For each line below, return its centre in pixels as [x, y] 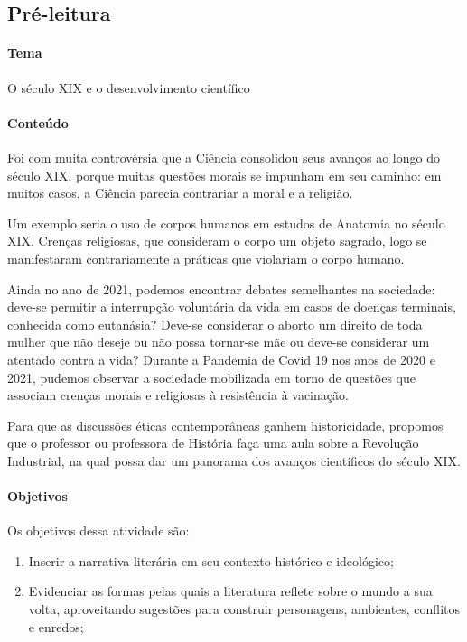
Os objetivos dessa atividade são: [98, 530]
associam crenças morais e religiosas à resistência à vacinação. [178, 395]
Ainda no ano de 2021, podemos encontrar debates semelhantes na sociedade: [221, 288]
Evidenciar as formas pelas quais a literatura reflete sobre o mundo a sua [230, 591]
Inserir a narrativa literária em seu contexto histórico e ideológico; [211, 560]
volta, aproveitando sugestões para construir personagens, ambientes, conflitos [244, 609]
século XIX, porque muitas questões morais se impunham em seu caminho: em [224, 175]
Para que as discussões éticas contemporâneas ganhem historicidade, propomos [225, 425]
